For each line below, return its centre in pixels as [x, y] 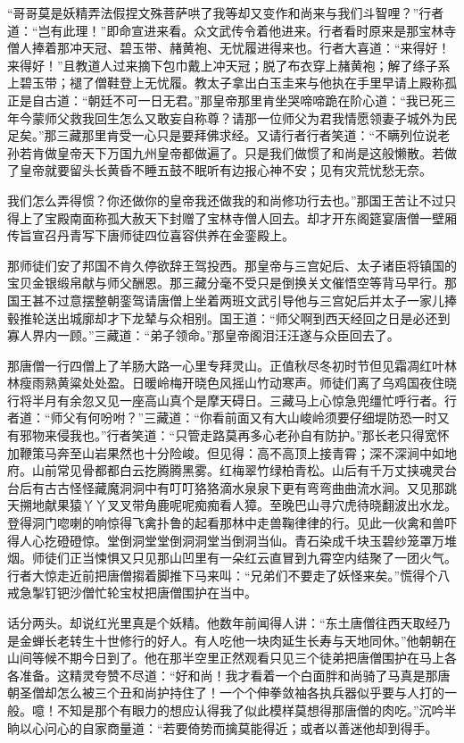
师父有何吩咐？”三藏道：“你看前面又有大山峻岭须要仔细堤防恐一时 [244, 417]
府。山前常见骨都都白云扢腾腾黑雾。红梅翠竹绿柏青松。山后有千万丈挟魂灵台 [232, 470]
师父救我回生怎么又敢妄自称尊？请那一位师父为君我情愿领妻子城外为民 [250, 117]
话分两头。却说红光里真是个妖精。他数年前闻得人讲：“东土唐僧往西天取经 [223, 622]
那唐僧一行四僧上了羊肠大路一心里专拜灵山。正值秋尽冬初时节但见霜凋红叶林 [232, 365]
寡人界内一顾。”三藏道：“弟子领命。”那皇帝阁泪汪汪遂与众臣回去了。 [203, 335]
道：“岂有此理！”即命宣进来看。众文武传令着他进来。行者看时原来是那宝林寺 [232, 30]
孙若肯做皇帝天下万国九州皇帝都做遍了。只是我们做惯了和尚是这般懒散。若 [226, 152]
